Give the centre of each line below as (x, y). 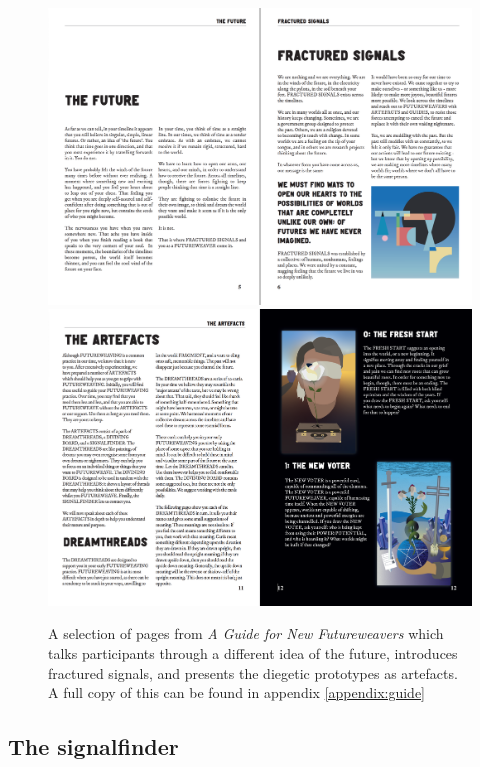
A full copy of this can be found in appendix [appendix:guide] (237, 692)
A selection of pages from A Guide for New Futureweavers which (246, 633)
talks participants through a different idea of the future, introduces (253, 653)
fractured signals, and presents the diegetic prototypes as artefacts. (253, 672)
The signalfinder (93, 746)
